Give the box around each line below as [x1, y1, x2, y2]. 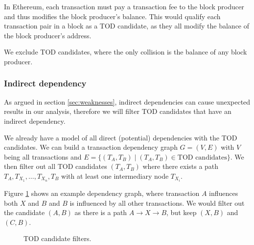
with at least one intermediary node [61, 170, 169, 181]
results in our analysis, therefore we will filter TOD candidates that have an [4, 106, 231, 116]
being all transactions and [4, 151, 82, 162]
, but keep [166, 207, 197, 218]
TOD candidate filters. [23, 233, 92, 244]
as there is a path [74, 207, 127, 218]
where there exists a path [142, 161, 219, 171]
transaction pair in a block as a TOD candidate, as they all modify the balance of [4, 21, 250, 31]
